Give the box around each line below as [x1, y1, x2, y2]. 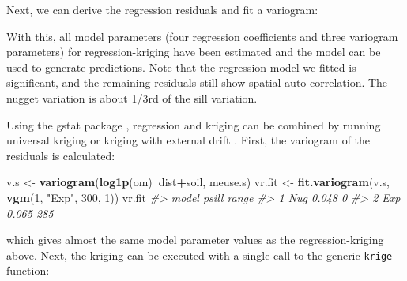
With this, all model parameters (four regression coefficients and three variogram [6, 28, 398, 44]
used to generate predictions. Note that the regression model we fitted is [6, 58, 356, 75]
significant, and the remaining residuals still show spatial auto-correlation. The [6, 74, 388, 91]
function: [6, 262, 50, 279]
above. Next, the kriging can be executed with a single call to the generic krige [6, 246, 393, 263]
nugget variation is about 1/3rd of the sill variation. [6, 89, 258, 106]
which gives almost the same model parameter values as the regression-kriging [6, 231, 384, 248]
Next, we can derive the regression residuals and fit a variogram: [6, 2, 318, 17]
